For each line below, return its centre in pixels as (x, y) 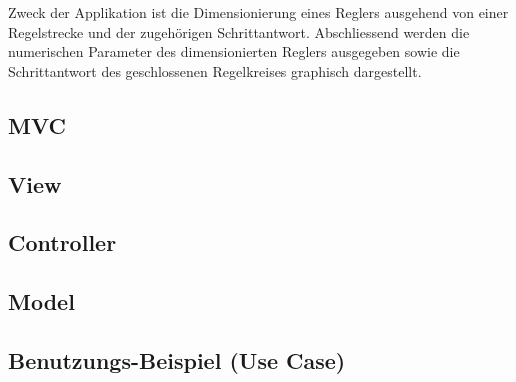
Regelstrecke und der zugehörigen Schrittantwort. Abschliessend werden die (239, 31)
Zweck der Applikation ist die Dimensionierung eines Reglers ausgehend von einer (258, 12)
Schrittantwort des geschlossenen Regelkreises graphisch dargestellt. (215, 70)
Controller (62, 242)
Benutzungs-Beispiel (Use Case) (177, 359)
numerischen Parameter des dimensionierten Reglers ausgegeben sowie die (234, 51)
